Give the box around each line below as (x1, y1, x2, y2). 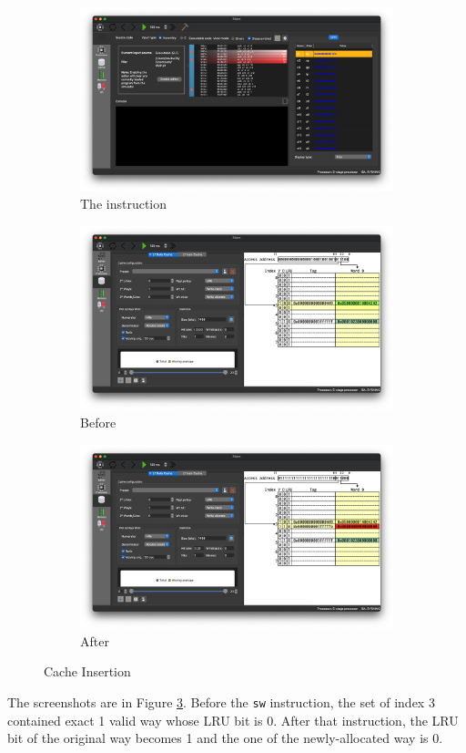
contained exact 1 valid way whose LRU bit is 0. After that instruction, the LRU (7, 710, 459, 729)
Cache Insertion (44, 662, 131, 681)
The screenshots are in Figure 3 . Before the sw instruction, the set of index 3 (7, 692, 435, 711)
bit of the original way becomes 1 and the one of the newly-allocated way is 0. (7, 728, 443, 748)
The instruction (80, 194, 167, 213)
